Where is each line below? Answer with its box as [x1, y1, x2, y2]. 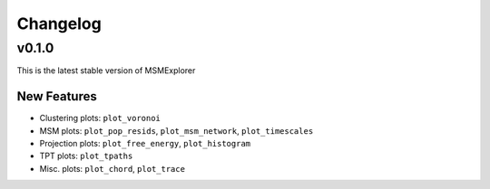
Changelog [16, 14, 102, 33]
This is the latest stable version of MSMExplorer [16, 65, 196, 76]
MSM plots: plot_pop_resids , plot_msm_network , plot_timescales [39, 125, 314, 136]
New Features [16, 89, 97, 104]
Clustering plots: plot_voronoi [39, 113, 161, 124]
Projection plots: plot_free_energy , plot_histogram [39, 138, 251, 149]
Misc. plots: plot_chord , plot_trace [39, 163, 186, 174]
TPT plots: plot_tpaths [39, 150, 133, 162]
